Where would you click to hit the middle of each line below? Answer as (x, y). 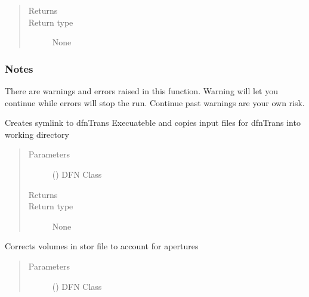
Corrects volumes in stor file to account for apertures (102, 246)
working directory (37, 134)
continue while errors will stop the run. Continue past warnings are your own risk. (155, 102)
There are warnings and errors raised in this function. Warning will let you (141, 91)
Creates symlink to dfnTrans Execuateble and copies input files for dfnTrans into (153, 123)
